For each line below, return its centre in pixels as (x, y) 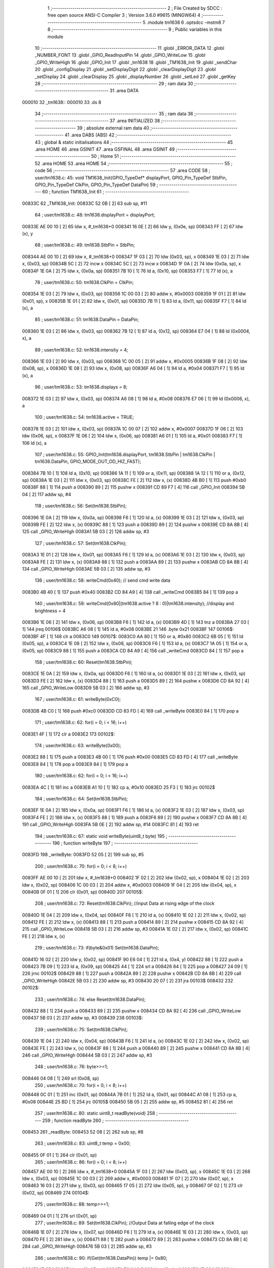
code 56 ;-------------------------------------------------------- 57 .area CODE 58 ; (123, 170)
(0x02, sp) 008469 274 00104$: (56, 1192)
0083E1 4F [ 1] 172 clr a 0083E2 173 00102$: (68, 734)
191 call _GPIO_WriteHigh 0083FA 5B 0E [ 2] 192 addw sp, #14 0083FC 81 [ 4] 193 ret (110, 825)
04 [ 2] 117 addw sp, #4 (46, 494)
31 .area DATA (124, 91)
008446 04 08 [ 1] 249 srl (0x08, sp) (60, 1078)
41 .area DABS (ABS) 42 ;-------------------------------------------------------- (148, 135)
